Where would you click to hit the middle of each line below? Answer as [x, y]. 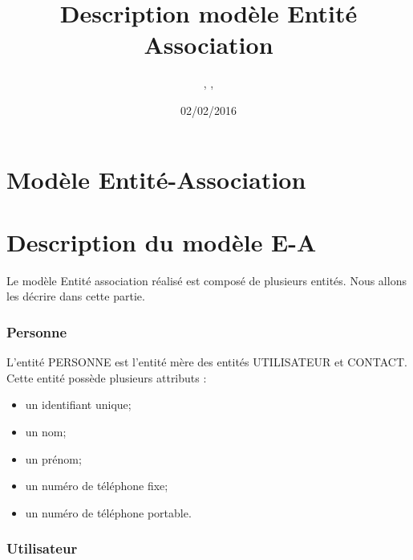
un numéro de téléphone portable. [108, 512]
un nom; [46, 431]
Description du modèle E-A [162, 241]
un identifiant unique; [78, 405]
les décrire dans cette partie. [76, 296]
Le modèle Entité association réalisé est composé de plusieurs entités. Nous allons [206, 280]
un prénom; [53, 458]
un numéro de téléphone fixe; [97, 486]
